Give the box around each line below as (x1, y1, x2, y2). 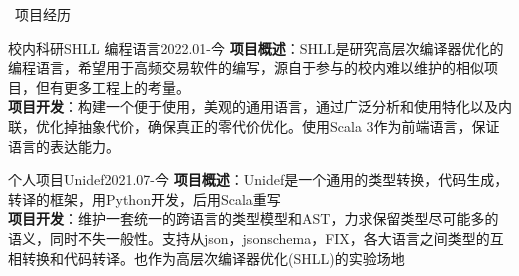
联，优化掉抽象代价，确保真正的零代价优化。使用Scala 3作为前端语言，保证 (8, 115, 500, 136)
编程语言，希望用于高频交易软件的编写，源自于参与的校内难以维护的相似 (8, 57, 484, 78)
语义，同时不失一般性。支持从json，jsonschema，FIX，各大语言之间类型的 (8, 227, 490, 248)
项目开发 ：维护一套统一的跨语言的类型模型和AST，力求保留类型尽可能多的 (8, 208, 499, 229)
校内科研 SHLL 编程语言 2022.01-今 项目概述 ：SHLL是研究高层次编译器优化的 (8, 37, 504, 58)
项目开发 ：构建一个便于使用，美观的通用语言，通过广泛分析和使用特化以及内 (8, 96, 512, 117)
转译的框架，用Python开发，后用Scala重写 (8, 188, 281, 209)
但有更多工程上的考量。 (35, 76, 190, 97)
